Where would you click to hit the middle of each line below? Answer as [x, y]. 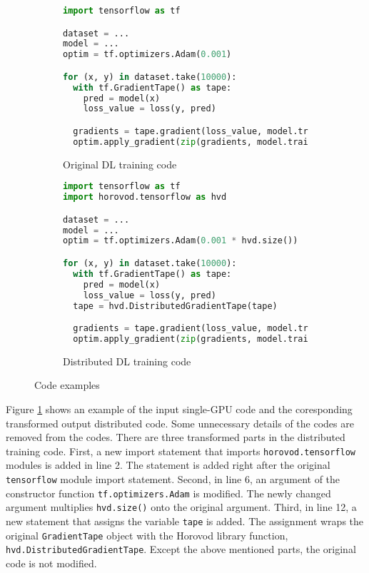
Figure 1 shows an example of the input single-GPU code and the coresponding [179, 409]
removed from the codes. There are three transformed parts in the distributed [176, 437]
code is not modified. [51, 563]
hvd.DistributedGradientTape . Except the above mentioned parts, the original [181, 549]
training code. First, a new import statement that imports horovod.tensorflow [181, 451]
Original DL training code [120, 164]
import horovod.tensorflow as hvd [145, 197]
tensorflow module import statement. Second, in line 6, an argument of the [173, 479]
